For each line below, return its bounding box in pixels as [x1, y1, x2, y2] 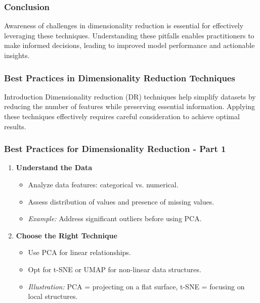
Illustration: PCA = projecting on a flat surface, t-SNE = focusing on [28, 281, 245, 291]
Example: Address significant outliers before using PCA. [28, 213, 202, 224]
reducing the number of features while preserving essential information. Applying [4, 101, 255, 112]
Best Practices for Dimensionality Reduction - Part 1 [4, 142, 226, 155]
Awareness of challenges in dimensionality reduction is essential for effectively [4, 20, 244, 31]
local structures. [28, 291, 78, 301]
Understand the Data [16, 162, 92, 173]
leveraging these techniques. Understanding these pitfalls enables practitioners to [4, 30, 254, 40]
